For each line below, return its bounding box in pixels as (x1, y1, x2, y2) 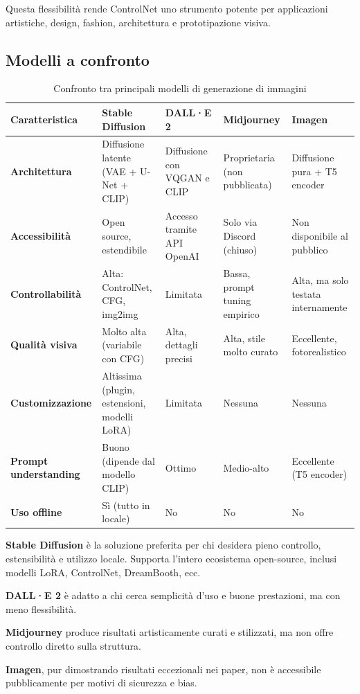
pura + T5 (291, 163, 337, 178)
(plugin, (102, 382, 135, 396)
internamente (291, 300, 348, 314)
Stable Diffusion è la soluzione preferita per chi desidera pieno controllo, (6, 537, 321, 552)
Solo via (223, 215, 258, 229)
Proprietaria (223, 150, 275, 165)
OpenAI (165, 249, 199, 263)
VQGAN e (165, 170, 210, 185)
